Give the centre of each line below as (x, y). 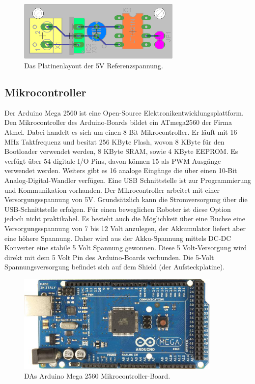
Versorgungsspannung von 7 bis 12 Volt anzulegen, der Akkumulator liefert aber (125, 228)
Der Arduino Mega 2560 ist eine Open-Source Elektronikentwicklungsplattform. (124, 112)
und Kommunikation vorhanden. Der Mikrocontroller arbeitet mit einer (112, 190)
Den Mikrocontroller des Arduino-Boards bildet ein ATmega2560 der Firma (118, 122)
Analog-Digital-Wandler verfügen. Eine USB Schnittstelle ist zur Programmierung (128, 180)
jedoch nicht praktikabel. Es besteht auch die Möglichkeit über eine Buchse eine (125, 219)
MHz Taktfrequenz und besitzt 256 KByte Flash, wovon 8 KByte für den (114, 141)
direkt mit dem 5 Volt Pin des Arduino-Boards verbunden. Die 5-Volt (109, 257)
